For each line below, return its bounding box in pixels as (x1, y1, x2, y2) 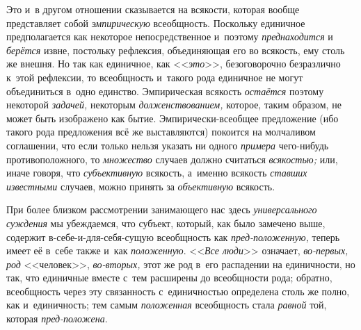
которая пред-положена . (6, 311, 108, 326)
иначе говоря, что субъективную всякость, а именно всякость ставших (6, 165, 307, 180)
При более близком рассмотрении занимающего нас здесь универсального (6, 202, 317, 217)
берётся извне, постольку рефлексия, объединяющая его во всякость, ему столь (6, 42, 345, 57)
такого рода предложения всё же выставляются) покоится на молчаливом (6, 124, 316, 139)
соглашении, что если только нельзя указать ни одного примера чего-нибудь (6, 138, 329, 152)
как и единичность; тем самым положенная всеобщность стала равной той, (6, 297, 327, 312)
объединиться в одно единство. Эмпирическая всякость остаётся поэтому (6, 83, 324, 98)
